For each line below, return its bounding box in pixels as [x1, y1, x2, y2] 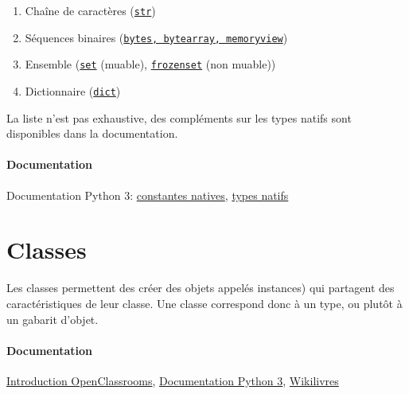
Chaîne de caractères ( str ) [25, 2, 156, 18]
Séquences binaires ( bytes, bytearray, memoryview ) [25, 29, 288, 45]
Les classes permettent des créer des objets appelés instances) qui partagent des [6, 279, 395, 296]
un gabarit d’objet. [6, 310, 99, 327]
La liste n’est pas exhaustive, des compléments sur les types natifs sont [6, 109, 352, 126]
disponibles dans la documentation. [6, 125, 178, 142]
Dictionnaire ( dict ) [25, 82, 121, 99]
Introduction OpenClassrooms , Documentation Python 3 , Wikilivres [6, 372, 339, 388]
